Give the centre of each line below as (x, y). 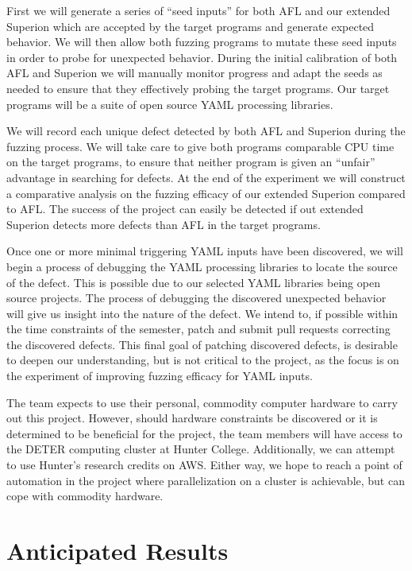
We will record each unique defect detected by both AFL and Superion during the (206, 131)
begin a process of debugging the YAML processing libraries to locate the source (202, 266)
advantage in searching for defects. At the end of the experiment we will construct (206, 177)
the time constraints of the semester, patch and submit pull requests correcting (198, 329)
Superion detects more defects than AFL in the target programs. (164, 224)
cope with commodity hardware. (85, 496)
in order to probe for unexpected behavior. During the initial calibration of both (202, 57)
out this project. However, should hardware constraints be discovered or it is (192, 418)
